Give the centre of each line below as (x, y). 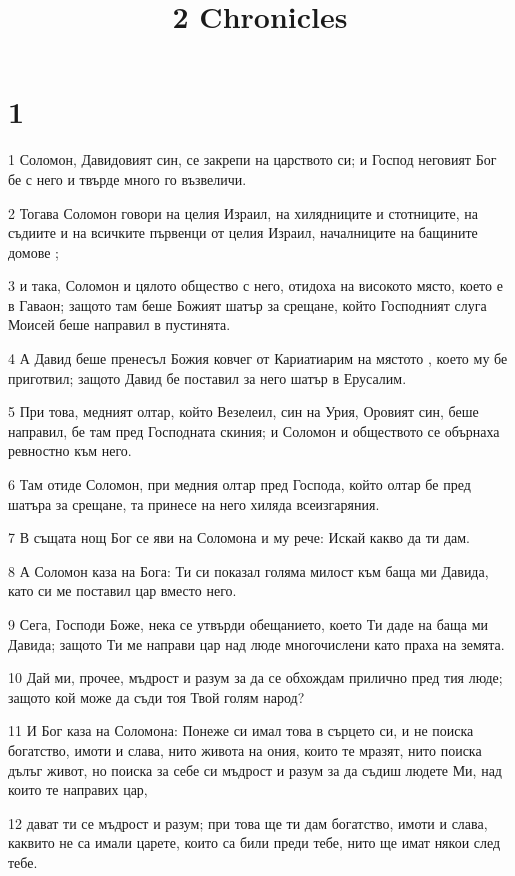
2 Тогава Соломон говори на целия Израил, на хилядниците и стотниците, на (243, 212)
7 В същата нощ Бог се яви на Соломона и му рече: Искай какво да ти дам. (239, 537)
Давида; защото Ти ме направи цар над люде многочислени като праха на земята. (256, 643)
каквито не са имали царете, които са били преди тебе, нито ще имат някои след (254, 842)
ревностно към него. (70, 450)
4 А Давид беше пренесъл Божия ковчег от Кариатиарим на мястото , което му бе (258, 358)
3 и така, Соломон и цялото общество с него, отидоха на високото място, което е (255, 285)
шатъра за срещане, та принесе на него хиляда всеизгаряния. (194, 503)
